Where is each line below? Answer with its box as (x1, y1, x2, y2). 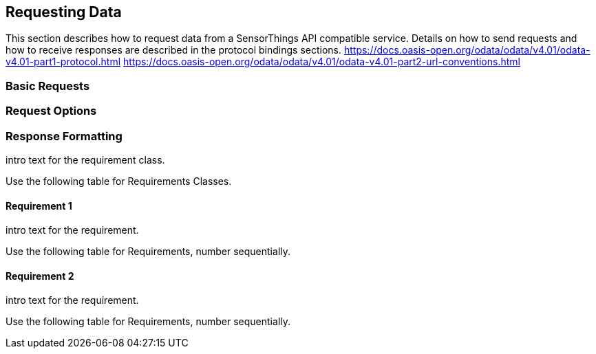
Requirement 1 (6, 199, 72, 212)
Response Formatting (6, 129, 123, 143)
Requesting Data (6, 3, 122, 21)
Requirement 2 (6, 269, 74, 282)
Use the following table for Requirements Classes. (6, 175, 232, 187)
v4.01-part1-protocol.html (6, 56, 121, 68)
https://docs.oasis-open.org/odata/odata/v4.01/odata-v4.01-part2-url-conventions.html (123, 56, 520, 68)
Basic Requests (6, 78, 90, 93)
